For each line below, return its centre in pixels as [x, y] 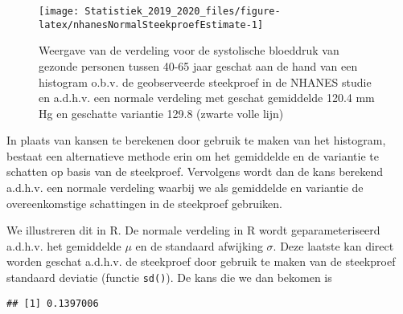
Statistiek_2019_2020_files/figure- [183, 11]
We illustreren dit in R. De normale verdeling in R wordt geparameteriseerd [193, 230]
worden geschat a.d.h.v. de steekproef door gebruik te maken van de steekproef [201, 261]
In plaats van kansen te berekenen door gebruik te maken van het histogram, [196, 140]
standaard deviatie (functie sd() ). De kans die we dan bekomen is [169, 277]
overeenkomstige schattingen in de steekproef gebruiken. [144, 203]
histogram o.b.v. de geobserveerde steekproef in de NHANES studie [205, 82]
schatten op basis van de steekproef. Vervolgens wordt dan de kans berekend [195, 171]
